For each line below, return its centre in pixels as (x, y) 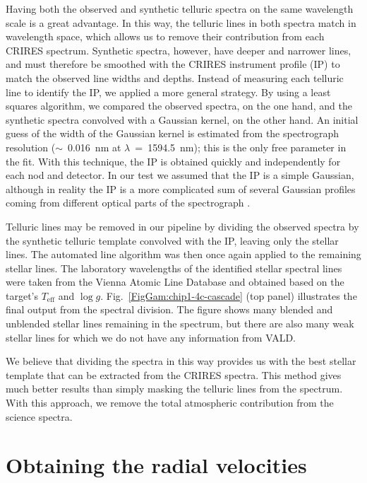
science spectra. (39, 416)
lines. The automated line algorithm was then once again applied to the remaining (183, 254)
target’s (22, 295)
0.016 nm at (94, 147)
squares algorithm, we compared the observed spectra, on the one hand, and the (179, 106)
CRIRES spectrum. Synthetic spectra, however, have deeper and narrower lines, (179, 50)
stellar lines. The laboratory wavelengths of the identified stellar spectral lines (174, 268)
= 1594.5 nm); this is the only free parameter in (241, 147)
